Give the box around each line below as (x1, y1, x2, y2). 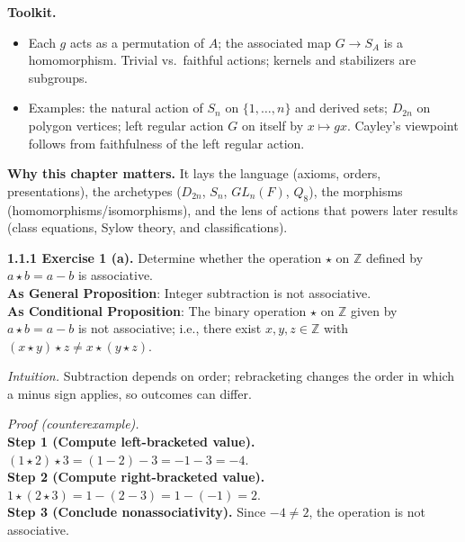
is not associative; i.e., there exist (77, 319, 262, 338)
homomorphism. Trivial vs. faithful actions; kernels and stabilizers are (28, 50, 416, 69)
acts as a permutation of (69, 32, 205, 51)
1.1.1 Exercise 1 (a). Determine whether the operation (7, 248, 322, 266)
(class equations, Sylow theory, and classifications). (7, 218, 288, 237)
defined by (366, 248, 424, 266)
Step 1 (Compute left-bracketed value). (7, 432, 255, 451)
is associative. (77, 266, 153, 285)
